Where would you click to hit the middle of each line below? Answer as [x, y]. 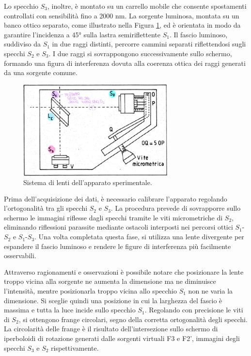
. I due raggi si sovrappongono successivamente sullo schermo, [140, 53]
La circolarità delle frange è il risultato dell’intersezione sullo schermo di [111, 329]
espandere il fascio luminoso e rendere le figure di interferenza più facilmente [118, 246]
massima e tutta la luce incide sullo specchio [70, 310]
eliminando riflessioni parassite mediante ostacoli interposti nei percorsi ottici [118, 227]
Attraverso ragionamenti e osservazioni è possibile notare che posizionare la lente [124, 271]
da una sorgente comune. [41, 72]
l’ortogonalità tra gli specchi [46, 208]
